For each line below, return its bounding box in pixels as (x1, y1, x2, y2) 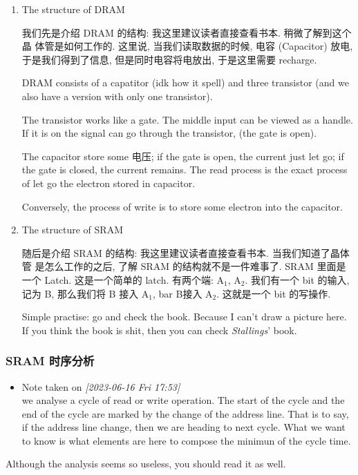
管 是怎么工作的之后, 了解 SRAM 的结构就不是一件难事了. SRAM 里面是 (21, 259, 346, 273)
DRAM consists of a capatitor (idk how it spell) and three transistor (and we (21, 75, 349, 90)
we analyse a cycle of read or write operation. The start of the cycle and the (21, 393, 345, 407)
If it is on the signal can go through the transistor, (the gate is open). (21, 126, 317, 140)
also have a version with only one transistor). (21, 88, 213, 103)
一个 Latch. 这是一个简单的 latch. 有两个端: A (21, 272, 225, 287)
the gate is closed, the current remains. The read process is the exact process (21, 162, 348, 177)
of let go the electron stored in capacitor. (21, 175, 196, 190)
